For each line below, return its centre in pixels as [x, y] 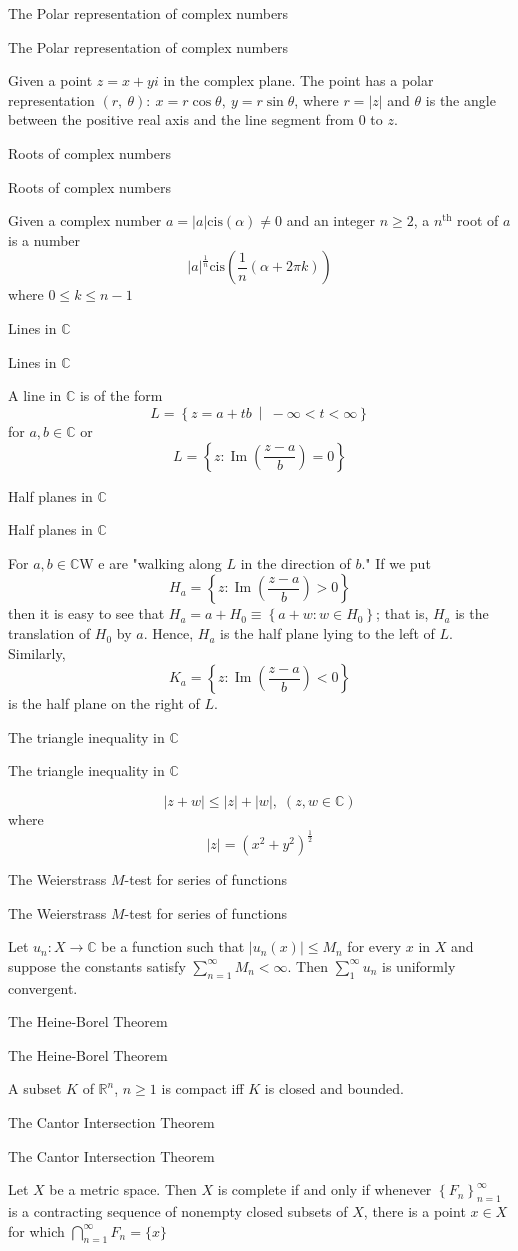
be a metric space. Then [123, 1189]
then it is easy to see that [86, 613]
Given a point [50, 80]
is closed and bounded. [334, 1088]
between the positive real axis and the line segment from [181, 119]
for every [374, 946]
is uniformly [419, 965]
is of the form [121, 395]
